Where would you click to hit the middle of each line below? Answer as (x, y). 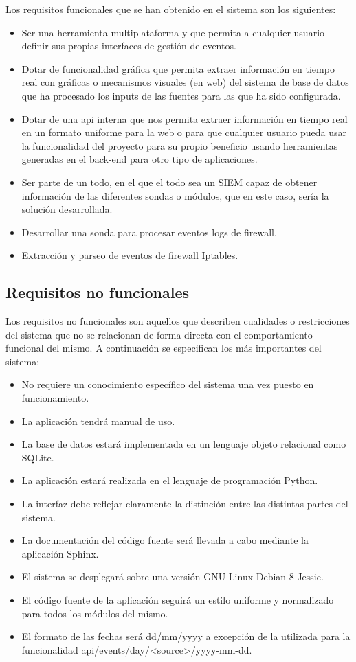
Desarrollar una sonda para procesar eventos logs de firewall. (149, 232)
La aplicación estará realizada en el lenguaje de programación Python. (170, 480)
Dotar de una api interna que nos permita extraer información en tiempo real (185, 118)
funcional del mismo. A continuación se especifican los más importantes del (164, 348)
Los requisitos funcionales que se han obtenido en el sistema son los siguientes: (171, 9)
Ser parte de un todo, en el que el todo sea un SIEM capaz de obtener (169, 182)
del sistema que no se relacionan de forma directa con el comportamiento (159, 334)
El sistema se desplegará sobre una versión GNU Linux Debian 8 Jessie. (173, 577)
